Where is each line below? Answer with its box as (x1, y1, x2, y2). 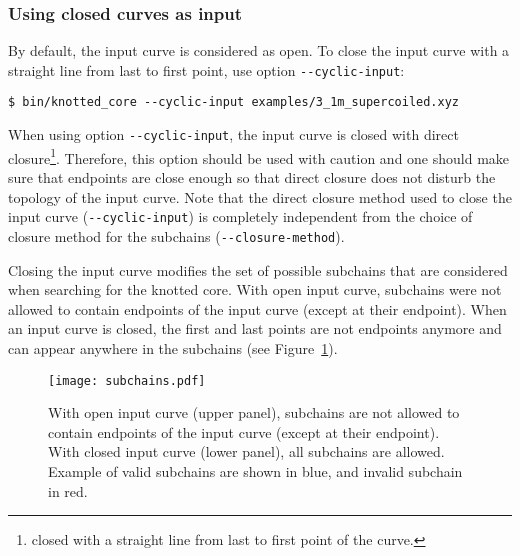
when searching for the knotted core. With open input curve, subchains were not (8, 279, 502, 300)
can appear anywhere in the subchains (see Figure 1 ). (8, 337, 338, 358)
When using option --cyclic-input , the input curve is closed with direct (8, 124, 459, 145)
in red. (48, 480, 88, 501)
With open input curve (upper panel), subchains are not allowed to (48, 402, 460, 423)
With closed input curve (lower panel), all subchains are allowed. (48, 441, 445, 462)
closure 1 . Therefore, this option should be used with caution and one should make (8, 144, 510, 168)
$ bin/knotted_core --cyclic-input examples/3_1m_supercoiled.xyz (8, 95, 460, 110)
